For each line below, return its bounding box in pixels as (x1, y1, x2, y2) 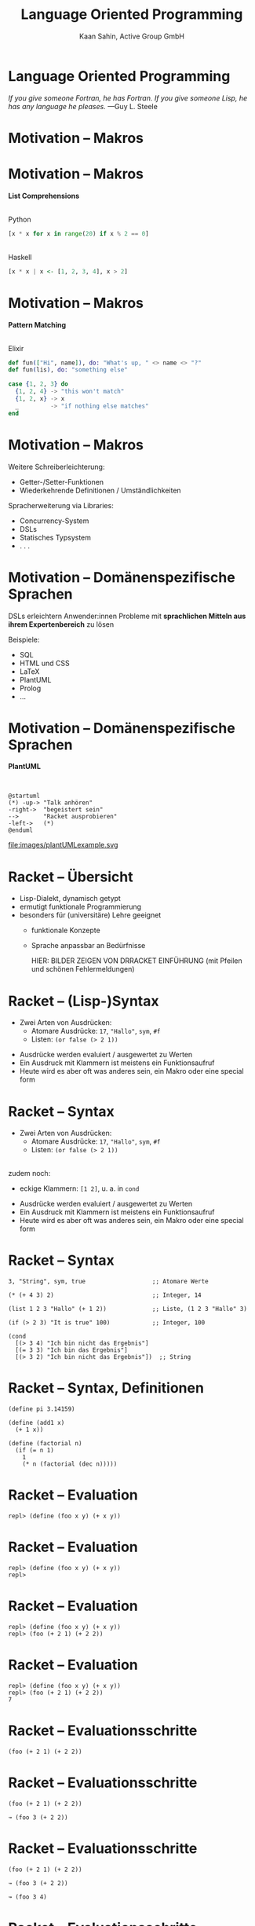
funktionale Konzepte (31, 925, 100, 936)
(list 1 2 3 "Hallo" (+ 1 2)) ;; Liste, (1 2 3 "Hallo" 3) (8, 1305, 247, 1313)
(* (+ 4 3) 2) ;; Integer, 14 (8, 1291, 202, 1299)
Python (8, 214, 31, 224)
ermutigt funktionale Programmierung (19, 902, 142, 912)
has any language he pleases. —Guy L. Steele (8, 101, 158, 111)
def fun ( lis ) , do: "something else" (8, 366, 128, 374)
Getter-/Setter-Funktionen (19, 477, 104, 486)
